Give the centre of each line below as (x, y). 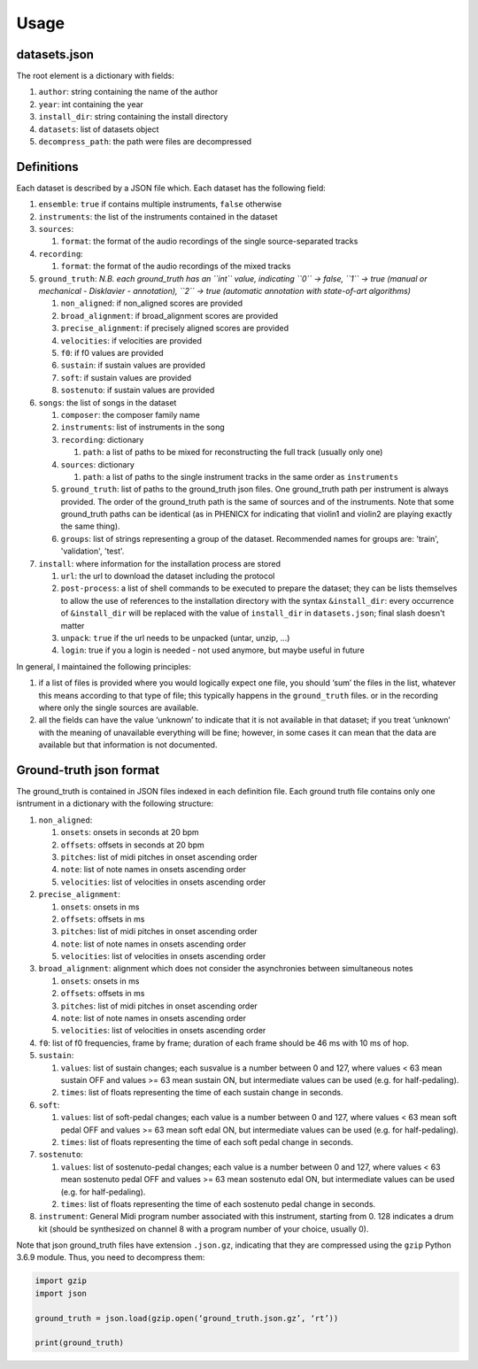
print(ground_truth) (79, 1343)
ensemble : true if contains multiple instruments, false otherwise (160, 205)
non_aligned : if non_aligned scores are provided (152, 303)
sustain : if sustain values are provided (133, 365)
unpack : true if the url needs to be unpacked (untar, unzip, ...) (175, 638)
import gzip (61, 1281)
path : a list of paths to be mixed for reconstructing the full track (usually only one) (233, 452)
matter (73, 625)
